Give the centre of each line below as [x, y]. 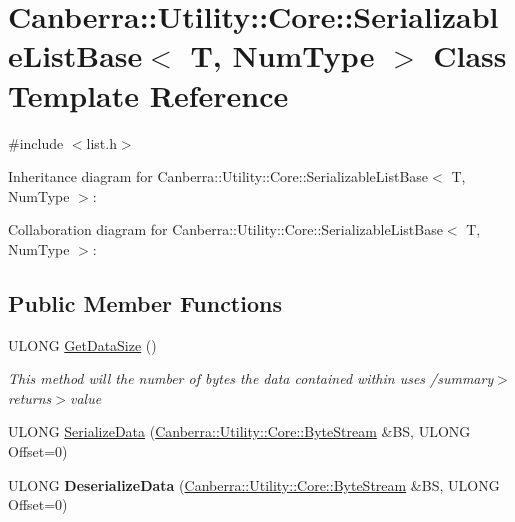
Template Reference [148, 94]
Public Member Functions [145, 302]
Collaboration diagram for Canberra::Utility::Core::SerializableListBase [225, 229]
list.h [101, 142]
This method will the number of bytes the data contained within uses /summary [251, 378]
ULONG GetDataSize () [82, 344]
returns [30, 397]
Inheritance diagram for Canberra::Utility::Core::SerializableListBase [218, 176]
